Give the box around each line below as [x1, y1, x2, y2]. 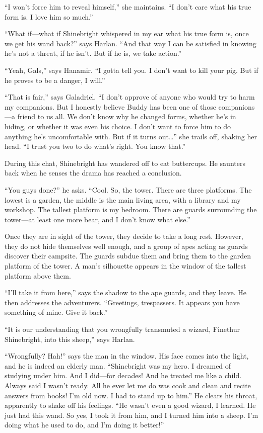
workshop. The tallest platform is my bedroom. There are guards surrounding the [5, 204, 257, 215]
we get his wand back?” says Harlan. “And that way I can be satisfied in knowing [5, 38, 256, 48]
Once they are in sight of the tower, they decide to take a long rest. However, [5, 231, 243, 241]
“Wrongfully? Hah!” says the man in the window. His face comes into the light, [5, 351, 249, 361]
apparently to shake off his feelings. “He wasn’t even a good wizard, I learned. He [5, 400, 256, 410]
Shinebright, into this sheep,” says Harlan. [5, 333, 135, 344]
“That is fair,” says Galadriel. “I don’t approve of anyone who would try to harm [5, 92, 255, 102]
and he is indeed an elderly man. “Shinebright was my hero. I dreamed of [5, 360, 231, 371]
